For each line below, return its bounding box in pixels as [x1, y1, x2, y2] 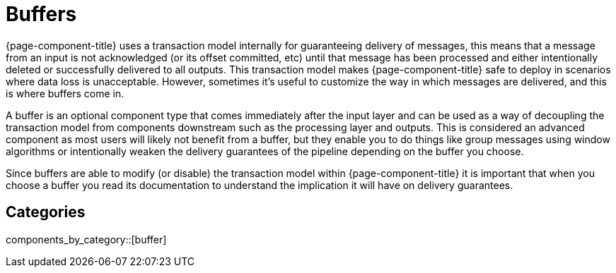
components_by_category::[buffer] [6, 233, 167, 245]
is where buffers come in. [6, 87, 124, 99]
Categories [6, 203, 86, 222]
